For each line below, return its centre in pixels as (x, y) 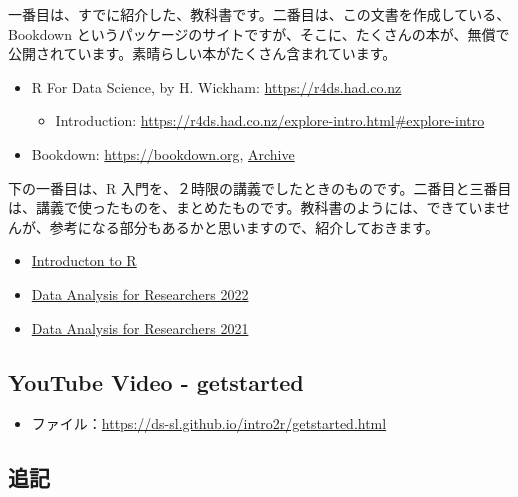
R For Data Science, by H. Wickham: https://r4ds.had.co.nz (216, 86)
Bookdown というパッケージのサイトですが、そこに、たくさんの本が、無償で (259, 33)
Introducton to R (84, 260)
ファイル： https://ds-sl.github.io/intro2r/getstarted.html (209, 423)
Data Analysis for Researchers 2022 (140, 293)
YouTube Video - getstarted (156, 381)
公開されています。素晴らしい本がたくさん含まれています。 (202, 53)
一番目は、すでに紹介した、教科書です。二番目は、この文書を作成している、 (259, 14)
